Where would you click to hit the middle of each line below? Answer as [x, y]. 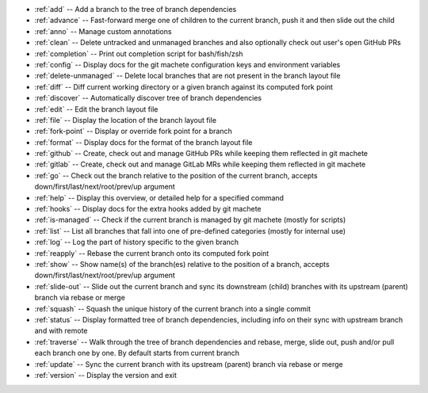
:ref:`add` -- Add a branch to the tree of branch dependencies [136, 9]
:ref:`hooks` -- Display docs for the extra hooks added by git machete [148, 209]
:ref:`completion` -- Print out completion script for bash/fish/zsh [139, 53]
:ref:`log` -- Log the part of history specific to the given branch [137, 242]
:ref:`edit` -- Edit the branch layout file [96, 109]
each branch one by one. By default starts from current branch [137, 353]
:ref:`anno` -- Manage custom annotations [103, 31]
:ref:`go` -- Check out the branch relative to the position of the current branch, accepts [176, 175]
